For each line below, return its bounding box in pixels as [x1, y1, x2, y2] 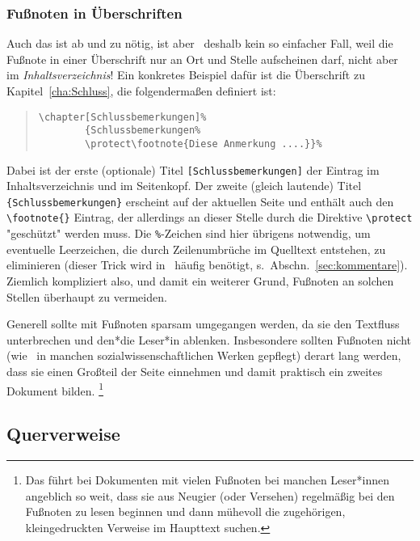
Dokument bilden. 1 [6, 379, 103, 399]
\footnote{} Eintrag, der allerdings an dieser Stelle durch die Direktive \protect [6, 209, 413, 226]
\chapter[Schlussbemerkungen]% [38, 111, 207, 123]
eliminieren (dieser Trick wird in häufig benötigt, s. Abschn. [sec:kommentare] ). [6, 256, 408, 273]
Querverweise [6, 421, 120, 446]
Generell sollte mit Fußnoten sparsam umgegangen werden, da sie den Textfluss [6, 315, 400, 332]
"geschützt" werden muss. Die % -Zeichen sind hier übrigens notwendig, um [6, 225, 371, 242]
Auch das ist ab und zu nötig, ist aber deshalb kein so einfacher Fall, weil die [6, 35, 393, 52]
